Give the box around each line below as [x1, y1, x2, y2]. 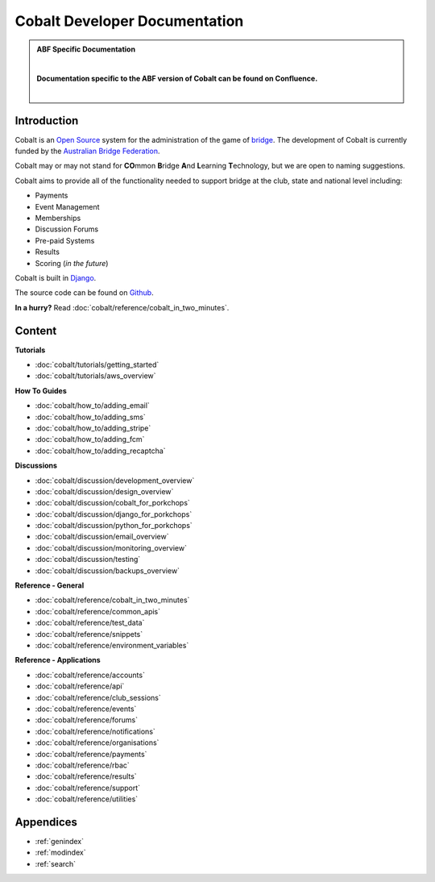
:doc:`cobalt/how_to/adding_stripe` [35, 423, 151, 433]
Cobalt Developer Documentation [14, 12, 244, 30]
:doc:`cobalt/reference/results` [35, 772, 137, 781]
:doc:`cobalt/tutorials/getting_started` [35, 360, 159, 369]
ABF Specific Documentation [36, 44, 136, 54]
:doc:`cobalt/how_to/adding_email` [35, 401, 151, 410]
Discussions [14, 460, 58, 471]
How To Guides [14, 385, 68, 395]
